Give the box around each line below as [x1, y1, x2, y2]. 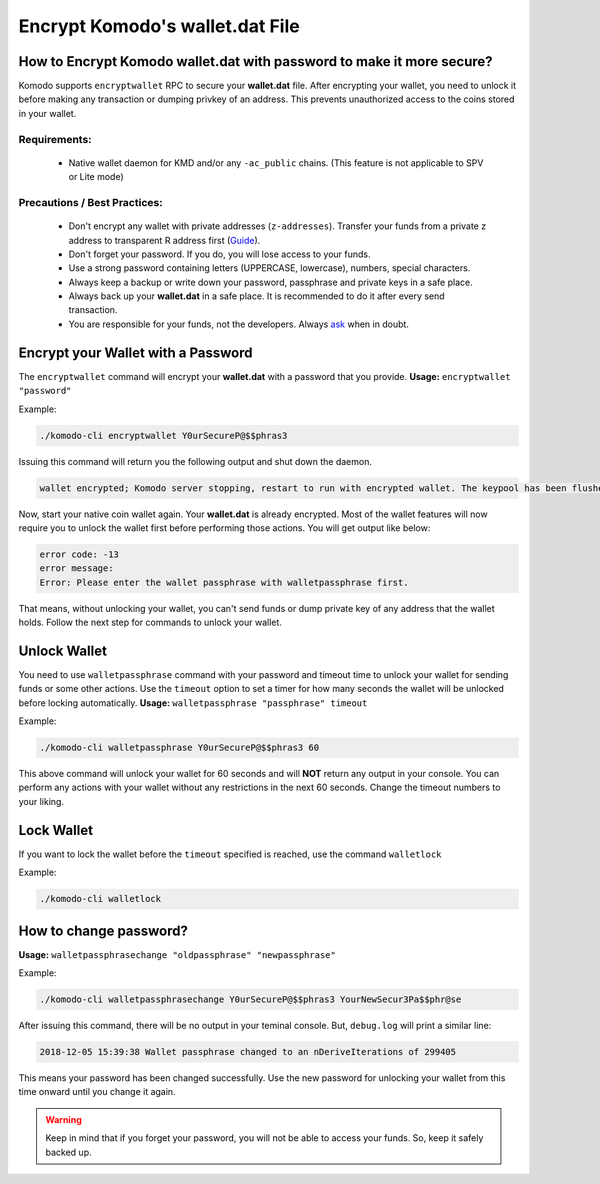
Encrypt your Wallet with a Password [18, 344, 253, 361]
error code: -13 [39, 548, 120, 560]
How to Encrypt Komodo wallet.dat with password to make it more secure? [18, 53, 494, 70]
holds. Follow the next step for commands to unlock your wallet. [18, 616, 282, 629]
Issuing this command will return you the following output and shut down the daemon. [18, 455, 372, 467]
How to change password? [18, 922, 189, 939]
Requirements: [18, 132, 92, 146]
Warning [45, 1113, 82, 1125]
